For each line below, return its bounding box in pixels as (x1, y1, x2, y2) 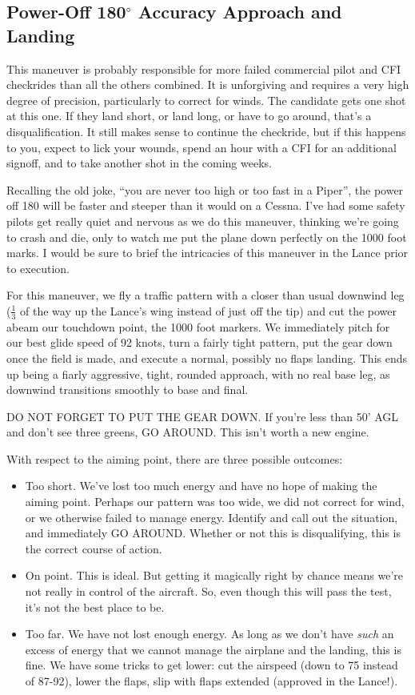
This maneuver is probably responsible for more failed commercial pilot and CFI (6, 60, 401, 77)
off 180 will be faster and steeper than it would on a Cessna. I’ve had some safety (6, 197, 405, 214)
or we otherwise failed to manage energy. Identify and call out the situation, (25, 508, 398, 525)
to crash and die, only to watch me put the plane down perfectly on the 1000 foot (6, 228, 407, 245)
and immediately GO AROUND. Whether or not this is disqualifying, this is (25, 524, 401, 541)
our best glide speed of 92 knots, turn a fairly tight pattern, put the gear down (6, 334, 393, 351)
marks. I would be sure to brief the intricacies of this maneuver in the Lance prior (6, 244, 409, 261)
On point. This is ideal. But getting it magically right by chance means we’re (25, 567, 404, 584)
